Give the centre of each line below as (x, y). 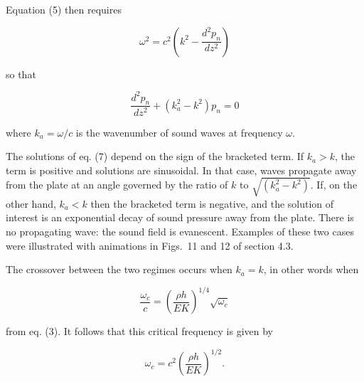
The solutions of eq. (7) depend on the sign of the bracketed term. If (155, 156)
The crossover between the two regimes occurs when (119, 269)
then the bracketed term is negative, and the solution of (212, 203)
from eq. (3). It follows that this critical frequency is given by (140, 331)
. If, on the (334, 185)
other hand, (31, 203)
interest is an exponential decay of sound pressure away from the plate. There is (180, 217)
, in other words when (311, 269)
